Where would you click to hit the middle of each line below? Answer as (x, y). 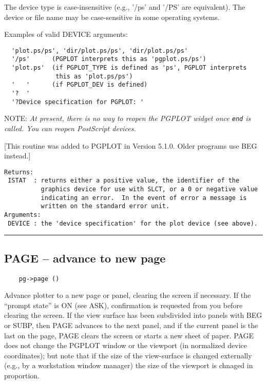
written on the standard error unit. (105, 206)
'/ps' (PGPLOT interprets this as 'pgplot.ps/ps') (109, 59)
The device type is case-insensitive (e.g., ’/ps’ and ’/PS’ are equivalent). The (125, 7)
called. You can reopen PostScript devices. (70, 128)
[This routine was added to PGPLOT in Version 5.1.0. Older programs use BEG (131, 145)
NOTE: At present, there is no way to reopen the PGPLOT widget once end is (128, 118)
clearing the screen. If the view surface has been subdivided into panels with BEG (133, 315)
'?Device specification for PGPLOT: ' (78, 102)
